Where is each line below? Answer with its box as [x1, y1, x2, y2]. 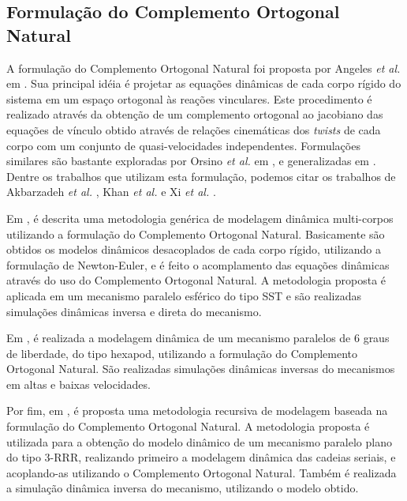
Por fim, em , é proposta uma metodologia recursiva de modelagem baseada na [6, 402, 388, 419]
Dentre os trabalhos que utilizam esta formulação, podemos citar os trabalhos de [6, 168, 396, 184]
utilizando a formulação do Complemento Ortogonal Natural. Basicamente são [6, 225, 385, 242]
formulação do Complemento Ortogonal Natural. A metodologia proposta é [6, 418, 370, 435]
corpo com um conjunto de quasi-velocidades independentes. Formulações [6, 137, 360, 153]
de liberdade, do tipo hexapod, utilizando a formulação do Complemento [6, 345, 358, 361]
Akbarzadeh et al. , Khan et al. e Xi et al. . [6, 183, 216, 200]
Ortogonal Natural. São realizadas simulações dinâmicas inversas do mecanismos [6, 360, 395, 377]
